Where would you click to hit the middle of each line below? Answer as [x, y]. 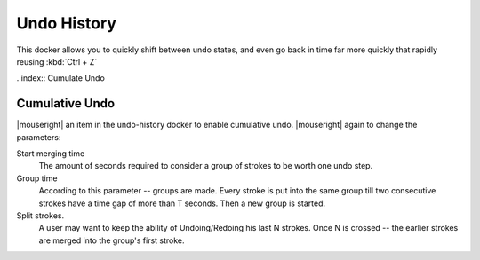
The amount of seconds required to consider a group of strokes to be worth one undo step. [206, 166]
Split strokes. [40, 215]
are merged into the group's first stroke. [112, 240]
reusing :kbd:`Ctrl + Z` [57, 61]
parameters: [39, 137]
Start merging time [51, 154]
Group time [37, 178]
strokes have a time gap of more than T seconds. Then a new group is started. [182, 203]
